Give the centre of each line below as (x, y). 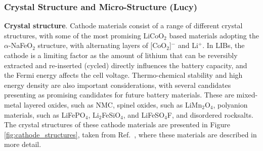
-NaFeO (20, 45)
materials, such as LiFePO (45, 114)
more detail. (23, 144)
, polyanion (230, 104)
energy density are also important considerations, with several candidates (118, 85)
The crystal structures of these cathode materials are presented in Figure (117, 124)
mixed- (247, 95)
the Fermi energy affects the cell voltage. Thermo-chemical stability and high (123, 75)
